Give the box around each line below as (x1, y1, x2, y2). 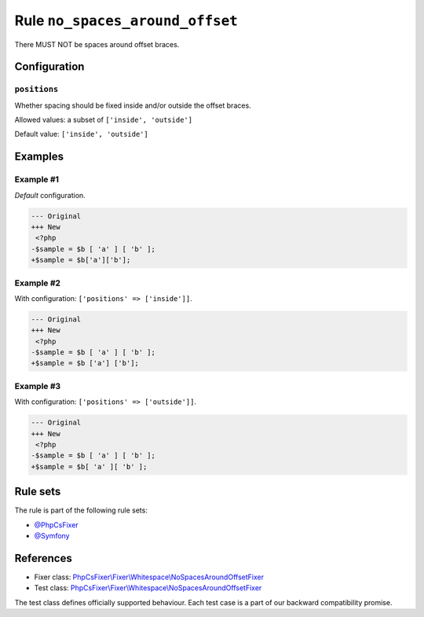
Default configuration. (14, 190, 86, 200)
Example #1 (14, 174, 59, 185)
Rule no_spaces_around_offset (14, 12, 239, 29)
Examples (14, 150, 64, 163)
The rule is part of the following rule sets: (14, 505, 148, 515)
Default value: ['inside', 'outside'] (14, 130, 148, 139)
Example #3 (14, 380, 61, 391)
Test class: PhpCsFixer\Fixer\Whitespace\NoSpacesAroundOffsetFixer (34, 583, 262, 593)
